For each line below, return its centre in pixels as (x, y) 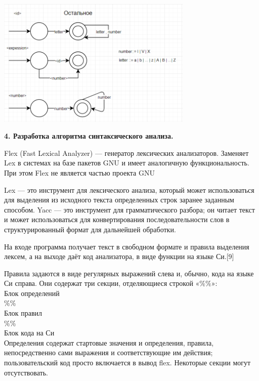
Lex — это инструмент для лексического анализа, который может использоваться (129, 189)
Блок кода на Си (29, 333)
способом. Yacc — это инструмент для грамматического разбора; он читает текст (129, 209)
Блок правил (23, 313)
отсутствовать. (26, 372)
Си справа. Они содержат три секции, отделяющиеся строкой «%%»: (111, 283)
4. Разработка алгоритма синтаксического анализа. (89, 136)
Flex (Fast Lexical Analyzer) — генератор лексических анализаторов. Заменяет (126, 153)
